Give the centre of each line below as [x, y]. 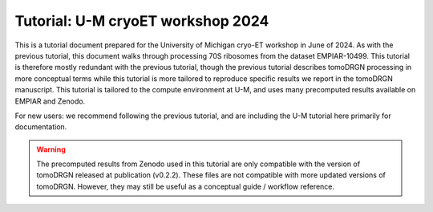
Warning [51, 149]
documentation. [41, 127]
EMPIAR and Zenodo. [50, 101]
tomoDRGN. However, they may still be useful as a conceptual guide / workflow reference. [186, 186]
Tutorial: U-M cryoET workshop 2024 [142, 21]
